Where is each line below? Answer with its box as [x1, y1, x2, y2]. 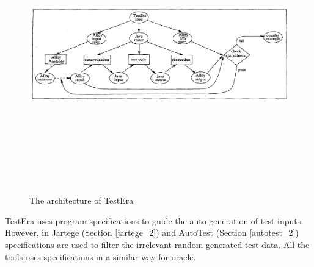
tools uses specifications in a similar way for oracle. [5, 250, 196, 263]
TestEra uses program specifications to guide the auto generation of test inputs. [5, 214, 304, 227]
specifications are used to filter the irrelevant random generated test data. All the [5, 238, 310, 251]
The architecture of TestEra [29, 194, 134, 207]
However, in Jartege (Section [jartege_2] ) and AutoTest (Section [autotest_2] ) [5, 226, 299, 239]
